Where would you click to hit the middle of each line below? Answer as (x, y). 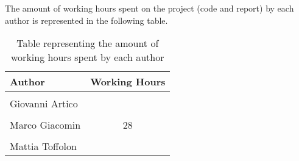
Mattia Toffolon (43, 146)
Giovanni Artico (44, 104)
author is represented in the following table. (86, 20)
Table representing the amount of (88, 43)
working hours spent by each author (88, 57)
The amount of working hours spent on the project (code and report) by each (149, 8)
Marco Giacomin (45, 125)
